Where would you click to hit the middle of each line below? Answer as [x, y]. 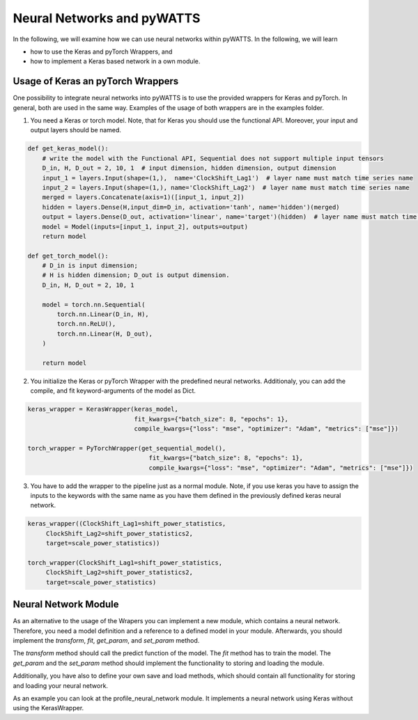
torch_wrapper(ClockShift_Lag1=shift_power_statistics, [125, 563]
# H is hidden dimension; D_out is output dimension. [136, 275]
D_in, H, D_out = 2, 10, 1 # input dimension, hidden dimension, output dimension [189, 168]
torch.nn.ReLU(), [86, 324]
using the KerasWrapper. [48, 708]
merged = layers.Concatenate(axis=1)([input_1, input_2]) [143, 197]
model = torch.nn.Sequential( [94, 304]
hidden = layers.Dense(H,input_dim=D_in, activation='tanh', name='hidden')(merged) [191, 207]
